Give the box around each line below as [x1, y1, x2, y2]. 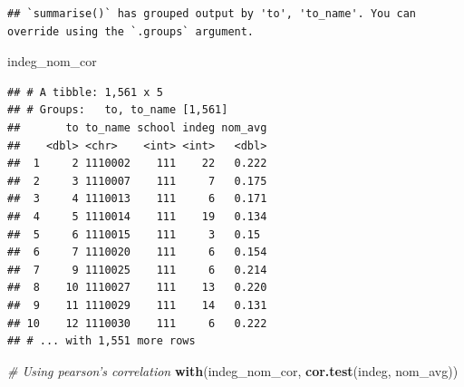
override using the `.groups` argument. [7, 24, 255, 38]
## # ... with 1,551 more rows [7, 334, 196, 348]
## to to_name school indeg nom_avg [7, 121, 267, 134]
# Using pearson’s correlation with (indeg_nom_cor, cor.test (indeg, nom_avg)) [7, 361, 459, 380]
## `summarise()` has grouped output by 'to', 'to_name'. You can [7, 7, 417, 20]
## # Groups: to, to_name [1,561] [7, 103, 228, 117]
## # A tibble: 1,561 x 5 [7, 85, 163, 99]
